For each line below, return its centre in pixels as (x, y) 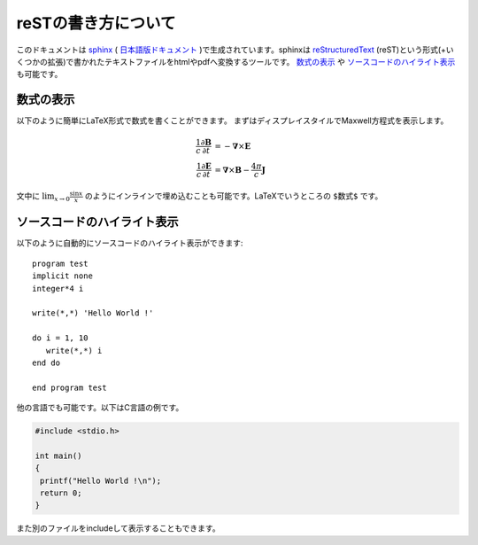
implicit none (62, 276)
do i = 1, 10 (60, 338)
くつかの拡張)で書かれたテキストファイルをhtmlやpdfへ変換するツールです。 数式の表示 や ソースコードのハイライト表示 (236, 61)
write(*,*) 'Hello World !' (93, 313)
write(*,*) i (74, 350)
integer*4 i (58, 288)
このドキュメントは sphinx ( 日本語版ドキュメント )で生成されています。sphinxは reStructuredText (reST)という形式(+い (235, 50)
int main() (58, 455)
